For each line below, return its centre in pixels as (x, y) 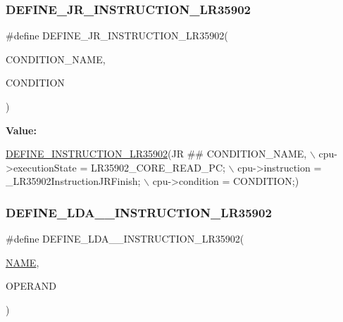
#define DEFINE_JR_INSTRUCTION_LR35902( (117, 36)
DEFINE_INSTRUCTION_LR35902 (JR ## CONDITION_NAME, (156, 154)
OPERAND (31, 286)
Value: (21, 130)
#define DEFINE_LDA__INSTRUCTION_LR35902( (125, 239)
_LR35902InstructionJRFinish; (73, 181)
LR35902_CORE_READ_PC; (158, 167)
